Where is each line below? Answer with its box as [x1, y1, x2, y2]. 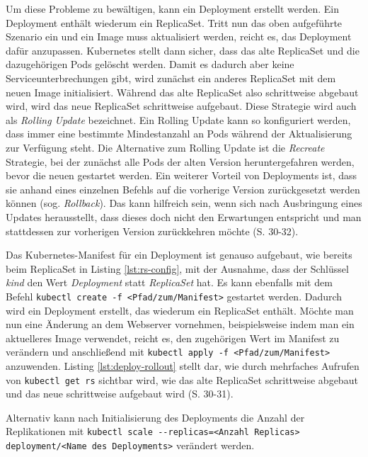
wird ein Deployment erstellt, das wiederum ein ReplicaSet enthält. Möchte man [6, 303, 354, 317]
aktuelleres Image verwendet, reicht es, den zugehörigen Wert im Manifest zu [6, 330, 340, 345]
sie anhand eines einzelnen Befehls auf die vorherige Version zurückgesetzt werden [6, 181, 360, 196]
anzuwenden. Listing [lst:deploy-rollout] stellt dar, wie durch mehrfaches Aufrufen [6, 358, 360, 373]
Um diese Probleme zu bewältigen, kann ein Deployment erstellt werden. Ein [6, 1, 340, 16]
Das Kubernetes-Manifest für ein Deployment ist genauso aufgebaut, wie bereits [6, 247, 352, 262]
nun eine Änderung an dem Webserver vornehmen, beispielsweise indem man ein [6, 317, 355, 332]
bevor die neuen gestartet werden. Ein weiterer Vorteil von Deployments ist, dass [6, 168, 357, 183]
